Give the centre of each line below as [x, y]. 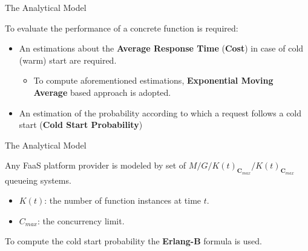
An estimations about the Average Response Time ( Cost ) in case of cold [161, 48]
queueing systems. [38, 180]
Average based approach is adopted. [102, 92]
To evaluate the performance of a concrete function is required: [122, 28]
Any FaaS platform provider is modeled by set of [96, 165]
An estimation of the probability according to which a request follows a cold [160, 112]
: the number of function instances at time [123, 200]
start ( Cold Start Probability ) [81, 125]
